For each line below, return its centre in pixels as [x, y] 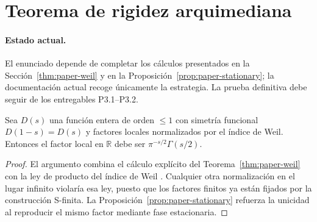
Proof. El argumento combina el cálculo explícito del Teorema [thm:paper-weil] [153, 164]
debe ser [130, 143]
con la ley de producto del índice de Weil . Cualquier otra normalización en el [150, 175]
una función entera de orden [102, 119]
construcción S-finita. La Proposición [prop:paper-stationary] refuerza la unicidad [157, 200]
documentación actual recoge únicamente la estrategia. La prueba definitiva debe [156, 87]
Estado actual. [36, 39]
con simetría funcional [217, 119]
